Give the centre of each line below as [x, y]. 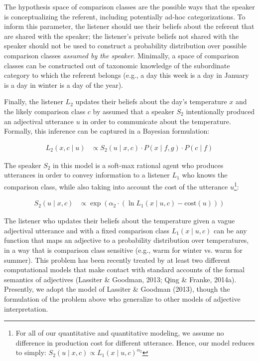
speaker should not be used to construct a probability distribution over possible [125, 46]
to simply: [31, 352]
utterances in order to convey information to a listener [87, 175]
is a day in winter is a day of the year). [64, 85]
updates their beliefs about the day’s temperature [151, 101]
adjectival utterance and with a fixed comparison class [87, 230]
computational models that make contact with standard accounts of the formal [124, 270]
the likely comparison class [45, 111]
